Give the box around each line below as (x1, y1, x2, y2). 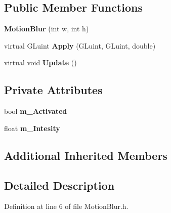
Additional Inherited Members (4, 147, 167, 163)
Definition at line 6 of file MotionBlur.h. (4, 201, 129, 211)
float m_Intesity (4, 122, 60, 133)
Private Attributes (4, 82, 103, 98)
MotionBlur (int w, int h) (4, 23, 89, 34)
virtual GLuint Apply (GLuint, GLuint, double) (4, 40, 156, 51)
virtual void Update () (4, 57, 77, 68)
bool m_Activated (4, 106, 67, 116)
